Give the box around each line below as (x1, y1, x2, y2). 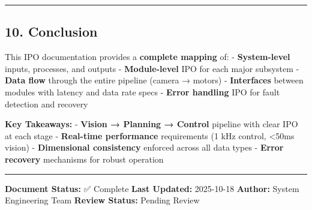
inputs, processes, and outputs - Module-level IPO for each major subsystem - (5, 62, 299, 74)
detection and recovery (5, 97, 88, 110)
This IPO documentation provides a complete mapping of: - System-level (5, 50, 290, 63)
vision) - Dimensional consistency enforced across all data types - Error (5, 141, 284, 154)
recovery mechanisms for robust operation (5, 152, 164, 165)
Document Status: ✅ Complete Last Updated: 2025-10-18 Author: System (5, 182, 299, 194)
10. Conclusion (5, 22, 98, 41)
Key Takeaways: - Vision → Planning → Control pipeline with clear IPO (5, 118, 298, 130)
